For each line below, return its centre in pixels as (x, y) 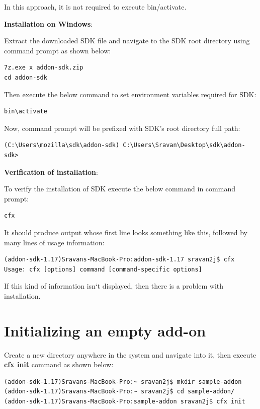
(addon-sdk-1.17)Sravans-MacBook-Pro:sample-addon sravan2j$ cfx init (125, 401)
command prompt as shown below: (58, 50)
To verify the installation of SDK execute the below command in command (120, 189)
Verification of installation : (51, 172)
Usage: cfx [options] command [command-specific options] (103, 269)
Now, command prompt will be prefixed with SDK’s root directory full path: (122, 128)
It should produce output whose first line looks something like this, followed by (126, 232)
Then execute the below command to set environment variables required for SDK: (130, 94)
